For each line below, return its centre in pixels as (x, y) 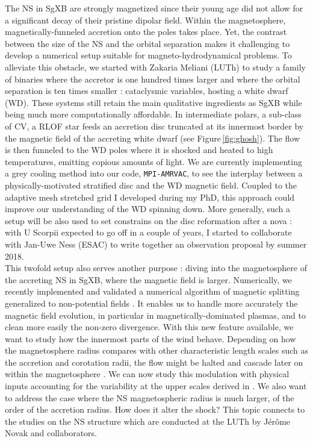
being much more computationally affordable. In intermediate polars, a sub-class (153, 114)
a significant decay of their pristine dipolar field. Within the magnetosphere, (145, 20)
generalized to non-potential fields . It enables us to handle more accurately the (151, 303)
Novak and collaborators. (51, 433)
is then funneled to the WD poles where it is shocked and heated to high (139, 150)
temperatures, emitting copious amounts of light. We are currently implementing (153, 161)
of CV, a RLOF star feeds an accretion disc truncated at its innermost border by (154, 126)
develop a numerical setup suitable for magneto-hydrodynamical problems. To (148, 55)
